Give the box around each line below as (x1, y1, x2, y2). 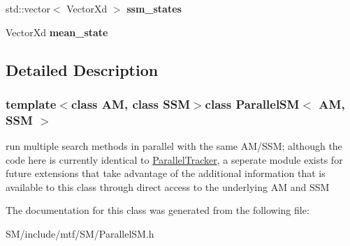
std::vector (6, 1, 50, 15)
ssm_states (126, 1, 182, 15)
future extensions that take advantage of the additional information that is (6, 166, 326, 180)
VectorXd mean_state (6, 24, 108, 39)
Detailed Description (6, 59, 159, 80)
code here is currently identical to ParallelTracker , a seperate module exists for (6, 152, 343, 167)
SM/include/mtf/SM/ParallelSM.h (6, 226, 154, 241)
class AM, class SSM (71, 95, 190, 112)
